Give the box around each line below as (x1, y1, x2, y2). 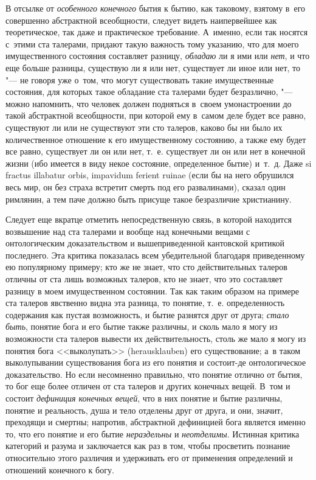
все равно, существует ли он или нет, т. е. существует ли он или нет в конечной (5, 145, 306, 158)
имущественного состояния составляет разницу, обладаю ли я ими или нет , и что (5, 49, 310, 62)
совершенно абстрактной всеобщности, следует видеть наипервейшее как (5, 13, 277, 26)
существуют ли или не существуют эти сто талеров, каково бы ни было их (5, 120, 283, 133)
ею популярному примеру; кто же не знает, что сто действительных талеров (5, 260, 287, 273)
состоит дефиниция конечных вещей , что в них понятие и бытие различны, (5, 392, 283, 404)
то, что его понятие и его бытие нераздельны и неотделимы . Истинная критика (5, 427, 300, 440)
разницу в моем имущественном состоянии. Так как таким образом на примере (5, 284, 299, 297)
